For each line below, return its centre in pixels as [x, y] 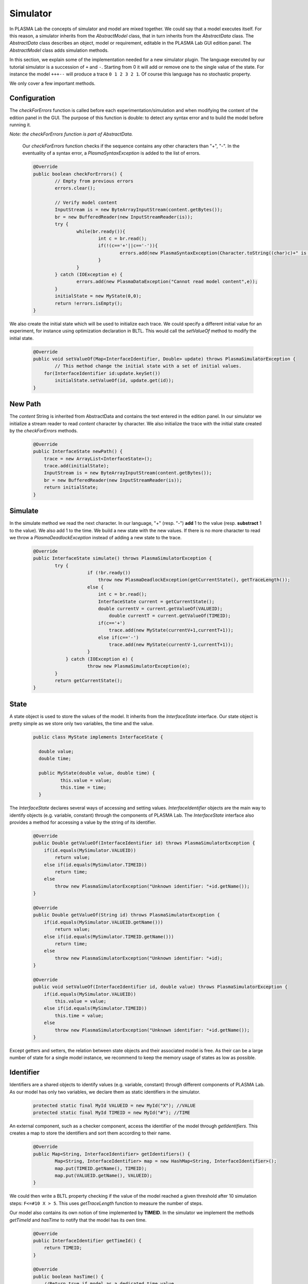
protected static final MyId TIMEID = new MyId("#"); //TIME [112, 1113]
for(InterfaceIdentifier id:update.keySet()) [102, 373]
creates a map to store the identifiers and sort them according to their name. [90, 1133]
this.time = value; [79, 1015]
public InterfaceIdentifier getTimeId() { [87, 1241]
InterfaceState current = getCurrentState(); [156, 601]
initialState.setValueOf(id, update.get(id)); [114, 381]
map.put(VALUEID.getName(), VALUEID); [103, 1175]
